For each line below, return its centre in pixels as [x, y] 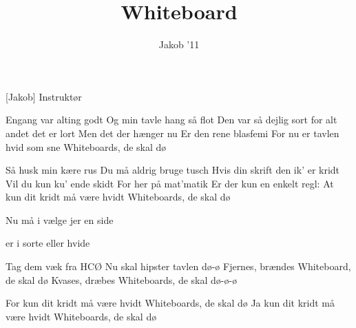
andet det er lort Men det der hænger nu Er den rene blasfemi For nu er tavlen [172, 133]
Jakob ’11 [179, 44]
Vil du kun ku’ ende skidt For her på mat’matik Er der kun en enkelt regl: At [170, 183]
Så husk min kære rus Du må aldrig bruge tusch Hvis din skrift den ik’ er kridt [173, 170]
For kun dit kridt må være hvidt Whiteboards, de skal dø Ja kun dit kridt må [170, 303]
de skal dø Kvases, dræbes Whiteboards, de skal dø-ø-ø [122, 279]
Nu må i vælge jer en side [60, 219]
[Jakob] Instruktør [44, 96]
